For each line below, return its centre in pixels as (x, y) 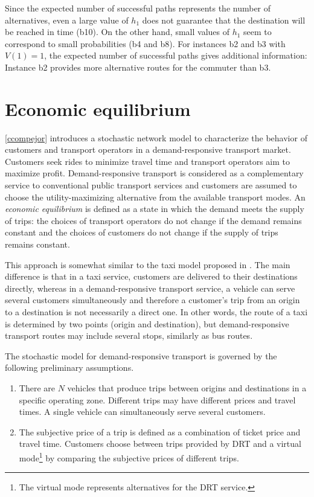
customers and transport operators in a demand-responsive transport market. (148, 149)
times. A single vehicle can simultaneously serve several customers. (142, 412)
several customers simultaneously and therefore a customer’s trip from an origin (152, 300)
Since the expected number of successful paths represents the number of (138, 8)
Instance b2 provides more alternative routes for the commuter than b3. (138, 67)
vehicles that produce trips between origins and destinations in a (187, 387)
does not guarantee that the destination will (224, 20)
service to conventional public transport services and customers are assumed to (151, 185)
